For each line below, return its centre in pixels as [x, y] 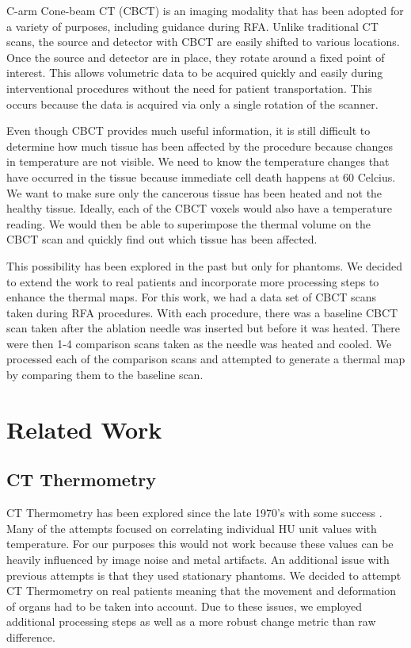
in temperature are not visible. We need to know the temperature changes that [198, 161]
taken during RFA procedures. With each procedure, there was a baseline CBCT [202, 312]
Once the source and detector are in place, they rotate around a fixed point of [196, 57]
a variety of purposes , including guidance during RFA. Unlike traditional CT [192, 26]
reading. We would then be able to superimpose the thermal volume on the [188, 223]
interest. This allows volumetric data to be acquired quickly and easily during [195, 73]
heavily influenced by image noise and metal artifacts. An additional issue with [198, 560]
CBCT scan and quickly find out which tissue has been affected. [162, 239]
